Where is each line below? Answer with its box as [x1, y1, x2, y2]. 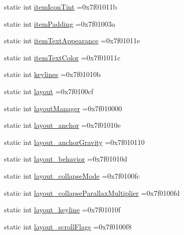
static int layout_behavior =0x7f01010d [4, 153, 128, 164]
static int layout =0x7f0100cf [4, 86, 94, 96]
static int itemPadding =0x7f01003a [4, 18, 115, 29]
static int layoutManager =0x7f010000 [4, 103, 122, 113]
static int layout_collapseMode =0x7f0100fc [4, 170, 140, 181]
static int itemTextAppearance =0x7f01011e [4, 35, 140, 46]
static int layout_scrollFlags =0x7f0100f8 [4, 221, 132, 231]
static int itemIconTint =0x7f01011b [4, 2, 117, 12]
